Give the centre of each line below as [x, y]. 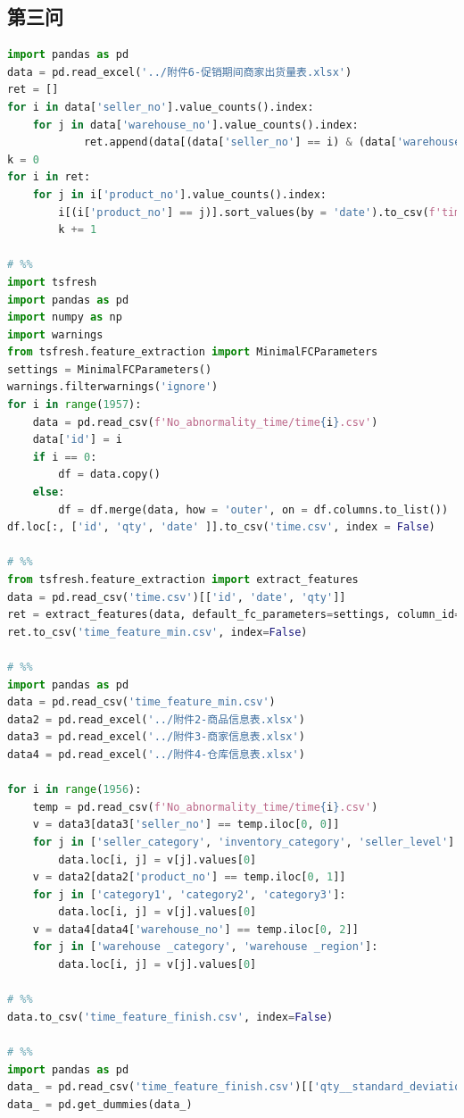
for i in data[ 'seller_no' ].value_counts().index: [161, 107]
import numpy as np [65, 317]
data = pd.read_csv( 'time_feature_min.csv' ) [141, 702]
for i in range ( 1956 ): [75, 790]
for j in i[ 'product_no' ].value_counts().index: [179, 194]
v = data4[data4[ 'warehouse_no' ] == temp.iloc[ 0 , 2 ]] [195, 929]
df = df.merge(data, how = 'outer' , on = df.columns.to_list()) [253, 509]
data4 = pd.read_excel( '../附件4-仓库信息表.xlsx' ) [156, 754]
